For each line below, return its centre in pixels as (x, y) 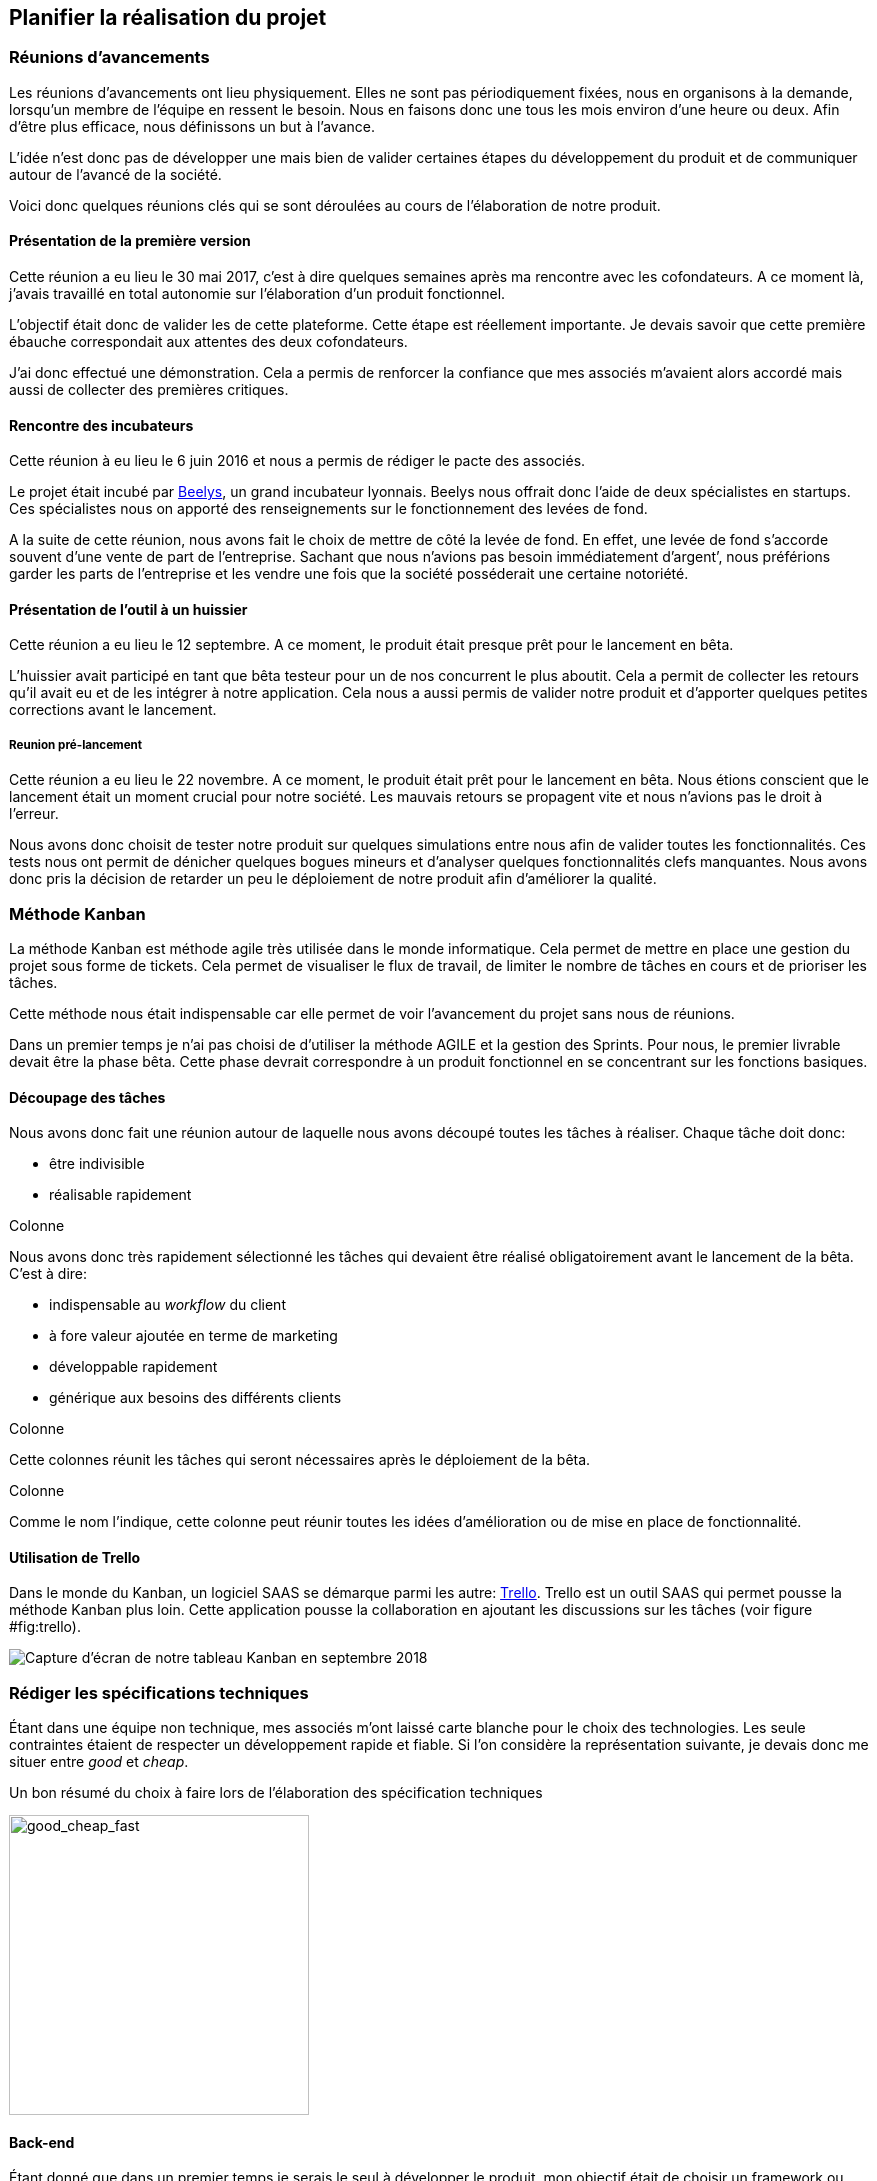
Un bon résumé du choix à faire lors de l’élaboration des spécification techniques (276, 1793)
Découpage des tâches (87, 1097)
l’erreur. (34, 814)
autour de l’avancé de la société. (115, 174)
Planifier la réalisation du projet (168, 17)
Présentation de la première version (130, 241)
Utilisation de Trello (75, 1557)
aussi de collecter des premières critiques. (149, 390)
